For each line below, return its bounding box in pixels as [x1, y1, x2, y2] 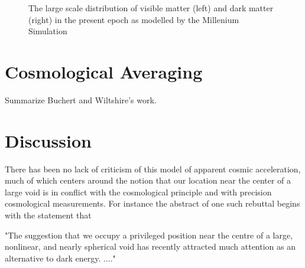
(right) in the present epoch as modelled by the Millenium [28, 13, 239, 25]
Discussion [5, 128, 92, 152]
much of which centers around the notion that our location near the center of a [5, 174, 291, 187]
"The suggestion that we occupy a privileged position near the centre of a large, [5, 228, 293, 241]
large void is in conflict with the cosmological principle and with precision [5, 185, 272, 198]
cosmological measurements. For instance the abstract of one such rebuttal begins [5, 197, 300, 210]
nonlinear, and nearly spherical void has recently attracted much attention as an [5, 240, 296, 253]
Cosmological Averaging [5, 59, 203, 83]
